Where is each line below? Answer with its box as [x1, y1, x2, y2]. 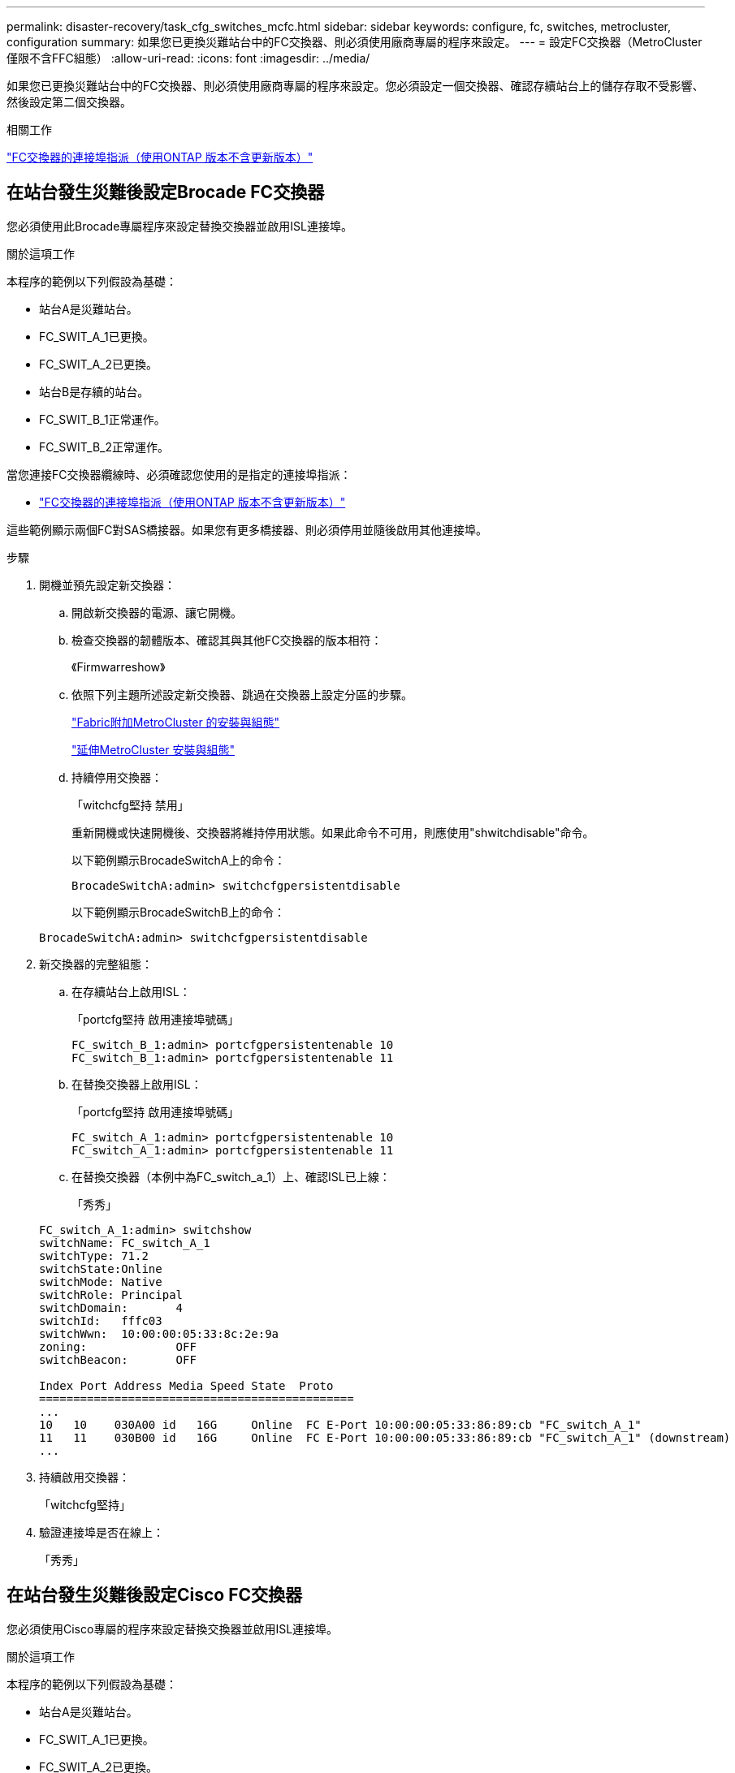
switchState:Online [39, 1262, 162, 1275]
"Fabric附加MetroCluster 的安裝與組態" [71, 714, 280, 729]
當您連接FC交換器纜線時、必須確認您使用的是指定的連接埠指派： [6, 467, 352, 481]
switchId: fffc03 [39, 1314, 162, 1327]
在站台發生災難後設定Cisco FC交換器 [6, 1585, 303, 1606]
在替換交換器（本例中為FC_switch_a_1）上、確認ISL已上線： [71, 1169, 391, 1184]
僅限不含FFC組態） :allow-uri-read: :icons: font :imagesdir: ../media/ [6, 51, 370, 65]
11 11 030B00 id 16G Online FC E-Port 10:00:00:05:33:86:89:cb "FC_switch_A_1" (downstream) [39, 1430, 731, 1444]
